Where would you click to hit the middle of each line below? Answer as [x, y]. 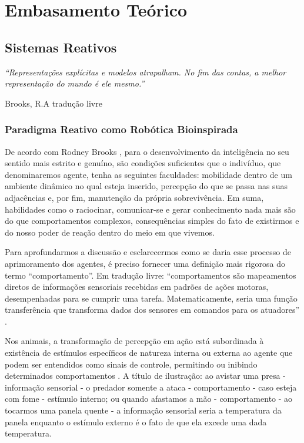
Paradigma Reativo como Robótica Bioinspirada [121, 129]
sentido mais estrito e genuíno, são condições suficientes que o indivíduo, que [143, 163]
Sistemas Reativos [61, 47]
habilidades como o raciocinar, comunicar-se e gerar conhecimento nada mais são [150, 209]
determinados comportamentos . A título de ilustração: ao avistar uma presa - [145, 376]
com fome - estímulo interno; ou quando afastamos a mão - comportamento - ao [149, 399]
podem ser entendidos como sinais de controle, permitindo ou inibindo [131, 364]
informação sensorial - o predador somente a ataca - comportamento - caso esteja [151, 387]
